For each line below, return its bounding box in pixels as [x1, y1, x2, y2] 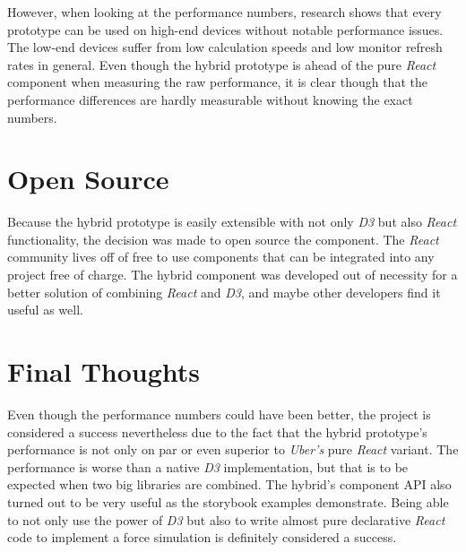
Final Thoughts [7, 353, 201, 390]
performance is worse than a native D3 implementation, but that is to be [7, 457, 409, 476]
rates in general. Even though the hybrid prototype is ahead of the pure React [7, 55, 436, 73]
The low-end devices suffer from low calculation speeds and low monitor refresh [7, 38, 443, 56]
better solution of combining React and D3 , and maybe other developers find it [7, 282, 441, 301]
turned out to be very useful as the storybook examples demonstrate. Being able [7, 492, 449, 511]
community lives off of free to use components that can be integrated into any [7, 247, 435, 266]
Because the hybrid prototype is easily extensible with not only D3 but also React [7, 212, 457, 231]
